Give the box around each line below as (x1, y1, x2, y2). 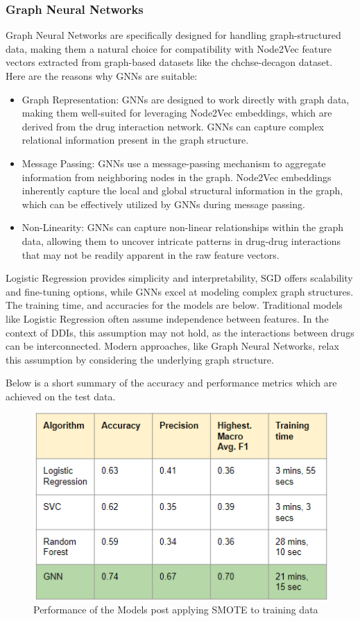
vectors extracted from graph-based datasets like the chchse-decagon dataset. (6, 55, 333, 69)
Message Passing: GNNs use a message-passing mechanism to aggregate (22, 155, 326, 170)
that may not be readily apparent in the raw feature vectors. (22, 247, 280, 262)
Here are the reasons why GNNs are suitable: (6, 69, 198, 83)
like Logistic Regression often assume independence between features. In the (6, 311, 329, 325)
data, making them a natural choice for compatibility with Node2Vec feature (6, 41, 332, 56)
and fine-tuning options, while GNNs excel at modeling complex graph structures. (6, 284, 354, 298)
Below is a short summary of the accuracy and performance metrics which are (6, 375, 337, 390)
